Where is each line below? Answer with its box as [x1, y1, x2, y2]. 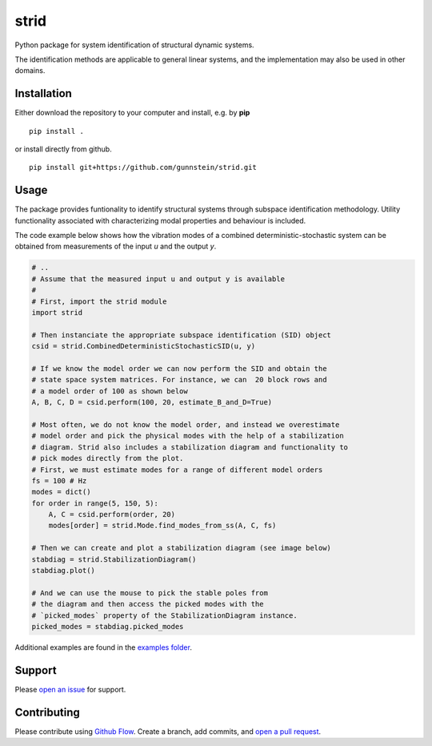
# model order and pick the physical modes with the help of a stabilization [31, 431, 344, 441]
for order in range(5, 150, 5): [31, 498, 159, 508]
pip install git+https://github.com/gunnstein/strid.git [29, 163, 258, 172]
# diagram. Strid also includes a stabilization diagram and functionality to [31, 442, 348, 452]
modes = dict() [31, 487, 91, 497]
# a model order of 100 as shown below [31, 386, 188, 396]
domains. [14, 66, 46, 75]
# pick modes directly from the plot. [31, 454, 184, 463]
